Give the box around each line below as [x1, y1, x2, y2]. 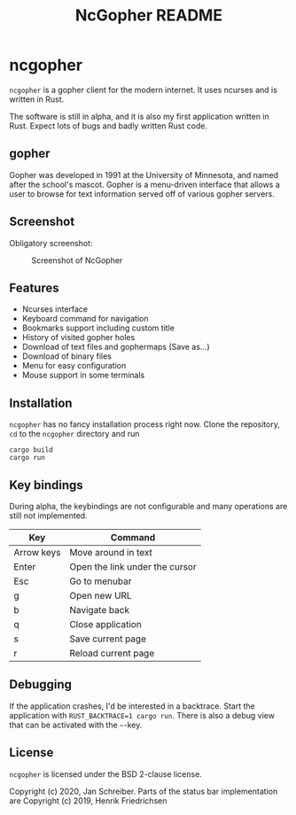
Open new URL [69, 590, 132, 602]
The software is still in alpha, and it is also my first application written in [9, 111, 269, 121]
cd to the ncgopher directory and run [9, 429, 140, 439]
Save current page [69, 633, 146, 645]
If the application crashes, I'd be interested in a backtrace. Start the [9, 701, 255, 711]
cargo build [9, 446, 53, 454]
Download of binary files [21, 351, 113, 361]
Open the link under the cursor [69, 561, 197, 572]
